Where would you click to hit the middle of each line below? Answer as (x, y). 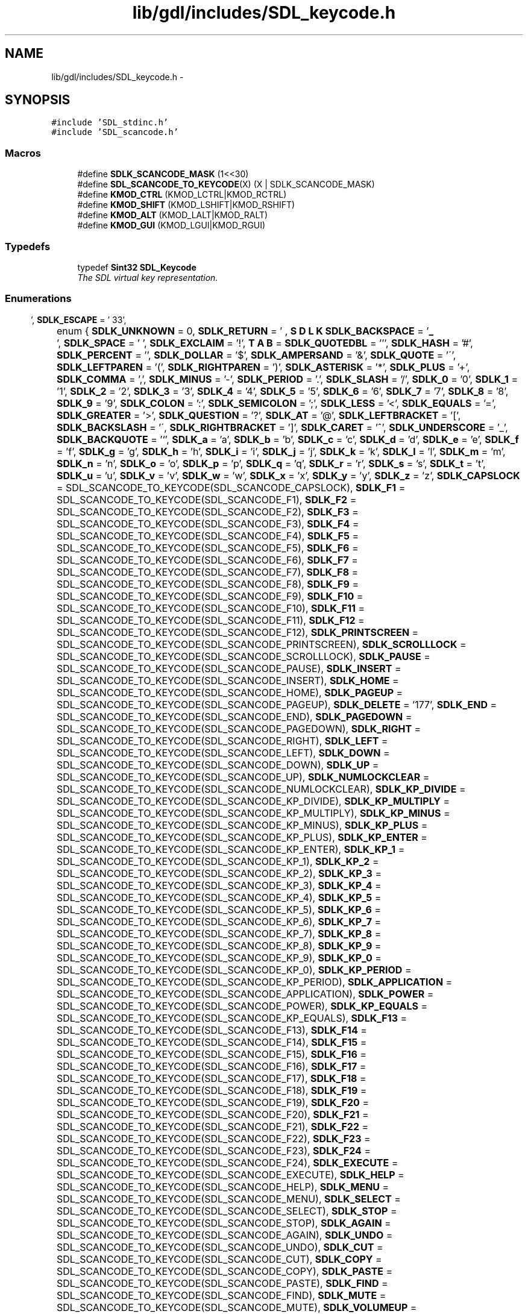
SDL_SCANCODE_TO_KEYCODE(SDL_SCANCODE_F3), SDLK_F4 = (208, 523)
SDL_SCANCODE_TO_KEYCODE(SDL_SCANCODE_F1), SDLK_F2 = (206, 499)
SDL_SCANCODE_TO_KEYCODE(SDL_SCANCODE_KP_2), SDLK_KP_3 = (219, 873)
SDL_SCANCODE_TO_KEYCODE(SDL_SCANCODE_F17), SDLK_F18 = (211, 1078)
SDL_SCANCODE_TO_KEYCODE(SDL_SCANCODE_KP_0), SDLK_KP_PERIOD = (234, 970)
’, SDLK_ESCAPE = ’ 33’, (79, 319)
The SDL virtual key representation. (148, 277)
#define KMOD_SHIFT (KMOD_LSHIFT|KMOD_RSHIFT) (186, 205)
